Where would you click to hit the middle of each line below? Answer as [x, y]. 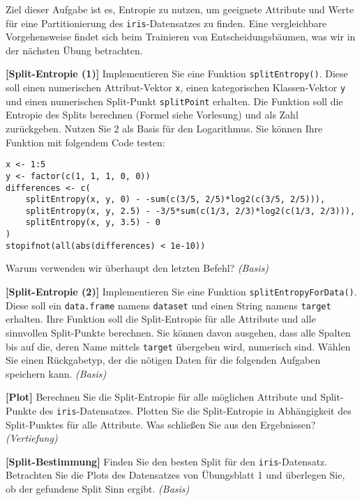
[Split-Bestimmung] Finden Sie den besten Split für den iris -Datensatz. [167, 461]
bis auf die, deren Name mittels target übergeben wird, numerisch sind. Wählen [178, 346]
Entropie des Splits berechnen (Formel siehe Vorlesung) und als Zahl [152, 115]
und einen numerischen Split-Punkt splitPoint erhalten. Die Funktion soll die [174, 101]
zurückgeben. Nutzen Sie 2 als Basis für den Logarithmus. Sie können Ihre [164, 128]
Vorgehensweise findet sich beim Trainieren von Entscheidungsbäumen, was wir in [181, 37]
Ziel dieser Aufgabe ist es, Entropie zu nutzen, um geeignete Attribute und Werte [180, 9]
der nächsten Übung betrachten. [74, 50]
